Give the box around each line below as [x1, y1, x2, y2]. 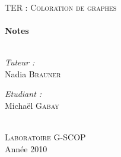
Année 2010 [5, 142, 47, 155]
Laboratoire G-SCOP [5, 130, 86, 143]
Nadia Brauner [5, 67, 61, 80]
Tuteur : [5, 55, 35, 68]
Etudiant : [5, 87, 42, 100]
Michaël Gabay [5, 99, 59, 111]
